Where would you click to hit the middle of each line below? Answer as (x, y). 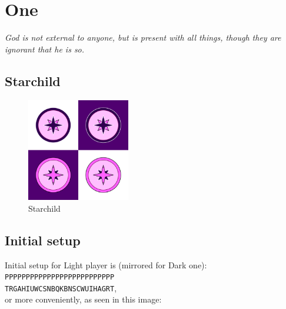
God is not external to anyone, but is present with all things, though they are (143, 37)
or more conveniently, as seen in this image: (83, 299)
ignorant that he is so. (45, 49)
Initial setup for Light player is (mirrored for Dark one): (106, 264)
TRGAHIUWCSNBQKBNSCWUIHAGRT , (61, 287)
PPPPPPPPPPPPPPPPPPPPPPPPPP (60, 277)
